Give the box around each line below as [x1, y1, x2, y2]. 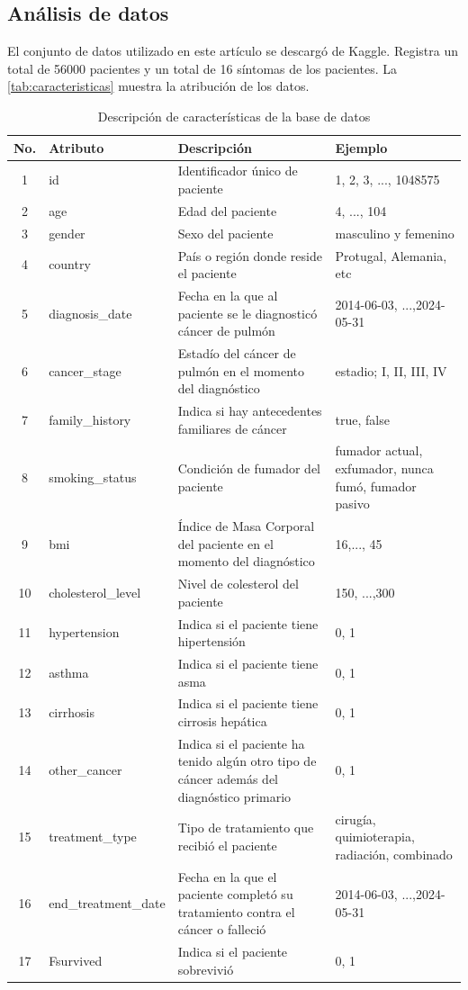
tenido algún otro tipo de [177, 751, 317, 770]
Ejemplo [335, 138, 388, 157]
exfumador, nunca [335, 459, 434, 478]
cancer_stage [49, 361, 121, 380]
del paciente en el [177, 534, 274, 553]
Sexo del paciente [177, 223, 274, 242]
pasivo [335, 494, 370, 513]
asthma [49, 662, 89, 681]
